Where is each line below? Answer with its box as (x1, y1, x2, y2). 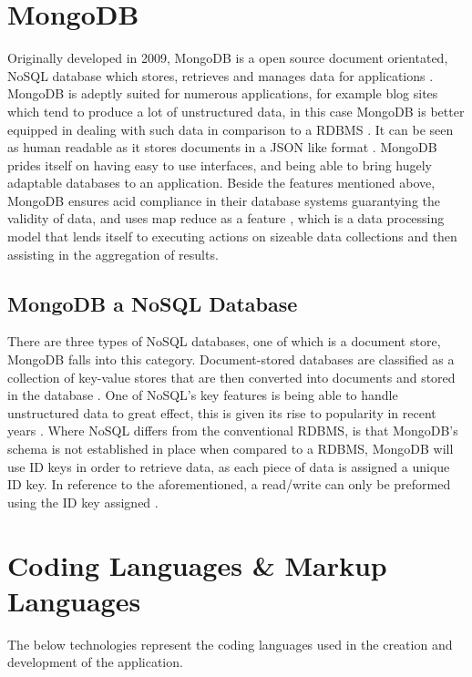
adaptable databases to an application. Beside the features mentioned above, (7, 173, 436, 192)
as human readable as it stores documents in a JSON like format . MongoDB (7, 138, 437, 157)
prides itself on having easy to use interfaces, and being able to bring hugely (7, 155, 433, 174)
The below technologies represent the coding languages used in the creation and (7, 634, 453, 653)
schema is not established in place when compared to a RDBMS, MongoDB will (7, 439, 454, 458)
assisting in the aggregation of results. (7, 244, 219, 263)
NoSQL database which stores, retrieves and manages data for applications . (7, 66, 434, 85)
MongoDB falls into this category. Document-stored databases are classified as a (7, 350, 455, 369)
